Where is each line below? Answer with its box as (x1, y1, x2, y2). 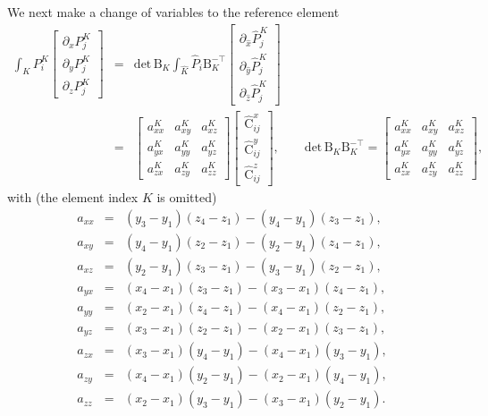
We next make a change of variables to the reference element (7, 3, 340, 21)
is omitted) (156, 188, 217, 207)
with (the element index (7, 188, 139, 207)
